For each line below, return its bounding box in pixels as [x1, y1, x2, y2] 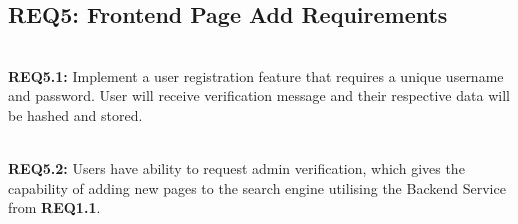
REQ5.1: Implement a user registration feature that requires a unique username [8, 65, 504, 86]
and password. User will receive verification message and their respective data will [8, 85, 510, 106]
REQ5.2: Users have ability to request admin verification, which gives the [8, 158, 465, 179]
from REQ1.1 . [8, 197, 101, 218]
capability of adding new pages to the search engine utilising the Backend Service [8, 177, 506, 198]
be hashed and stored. [8, 104, 143, 125]
